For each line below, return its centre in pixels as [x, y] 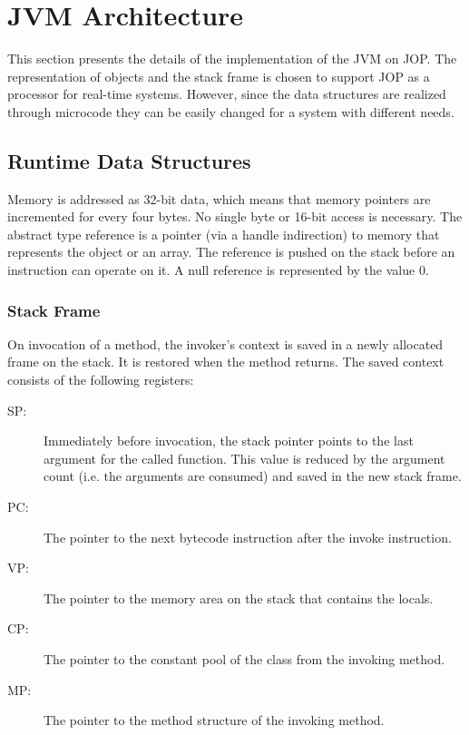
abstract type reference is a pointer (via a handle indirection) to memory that [224, 234]
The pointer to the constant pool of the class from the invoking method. [244, 659]
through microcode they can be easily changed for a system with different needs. [231, 111]
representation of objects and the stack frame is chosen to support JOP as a [219, 76]
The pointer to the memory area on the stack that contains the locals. [239, 598]
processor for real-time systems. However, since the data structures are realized [227, 94]
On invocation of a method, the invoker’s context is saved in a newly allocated [225, 343]
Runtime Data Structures [129, 160]
